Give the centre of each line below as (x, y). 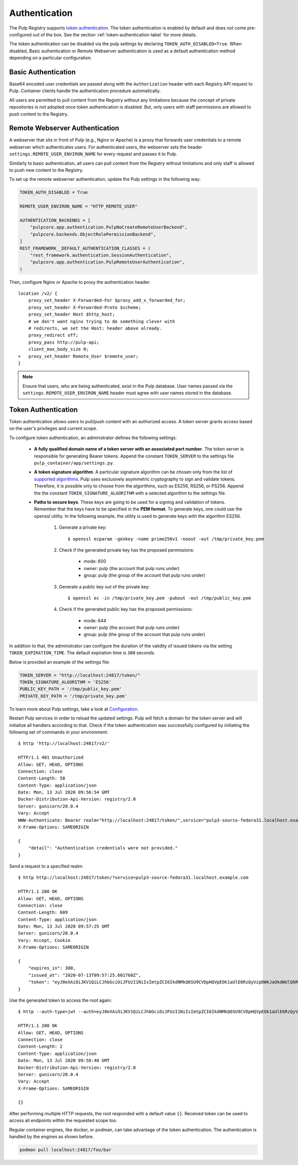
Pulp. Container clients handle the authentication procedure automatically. (85, 91)
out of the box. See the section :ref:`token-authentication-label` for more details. (115, 34)
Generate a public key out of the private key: (104, 586)
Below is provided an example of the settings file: (60, 662)
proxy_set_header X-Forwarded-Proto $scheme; (85, 307)
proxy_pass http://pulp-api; (64, 342)
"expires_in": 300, (52, 968)
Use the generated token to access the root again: (60, 1000)
